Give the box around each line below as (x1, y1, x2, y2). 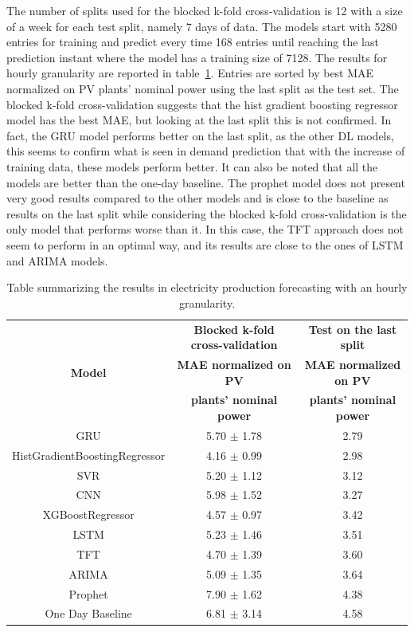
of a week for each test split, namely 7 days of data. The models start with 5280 (6, 18, 397, 34)
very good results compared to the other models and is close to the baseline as (6, 190, 389, 206)
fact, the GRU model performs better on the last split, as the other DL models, (6, 127, 394, 143)
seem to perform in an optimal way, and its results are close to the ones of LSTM (6, 236, 404, 253)
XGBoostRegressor (42, 506, 135, 523)
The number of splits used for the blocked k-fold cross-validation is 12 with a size (6, 2, 403, 18)
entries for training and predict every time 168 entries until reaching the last (6, 33, 379, 50)
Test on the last (308, 320, 397, 337)
